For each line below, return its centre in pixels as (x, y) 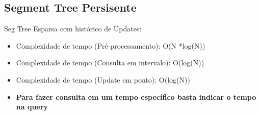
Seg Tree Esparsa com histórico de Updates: (73, 29)
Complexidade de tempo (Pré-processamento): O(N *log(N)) (111, 45)
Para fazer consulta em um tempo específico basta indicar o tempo (136, 97)
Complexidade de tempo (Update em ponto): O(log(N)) (103, 79)
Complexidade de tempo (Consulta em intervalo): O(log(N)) (110, 63)
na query (32, 107)
